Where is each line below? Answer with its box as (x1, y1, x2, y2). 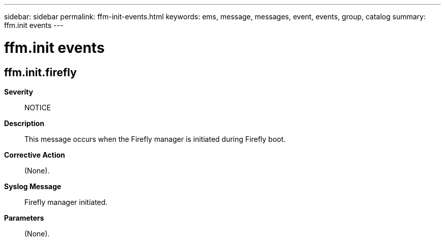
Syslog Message (4, 182, 61, 191)
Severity (4, 87, 34, 96)
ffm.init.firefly (4, 66, 77, 79)
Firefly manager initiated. (24, 197, 108, 206)
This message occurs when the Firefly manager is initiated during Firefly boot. (24, 134, 286, 143)
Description (4, 118, 45, 128)
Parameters (4, 213, 44, 222)
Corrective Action (4, 150, 65, 159)
